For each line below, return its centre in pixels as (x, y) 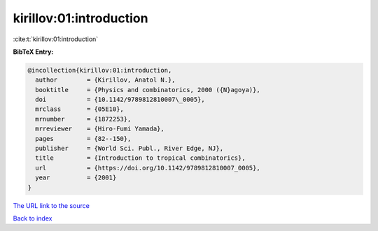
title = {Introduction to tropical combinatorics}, (140, 158)
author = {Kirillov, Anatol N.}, (105, 80)
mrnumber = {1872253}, (83, 119)
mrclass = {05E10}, (79, 109)
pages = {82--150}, (83, 139)
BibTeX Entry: (33, 52)
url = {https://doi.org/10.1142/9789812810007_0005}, (148, 168)
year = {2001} (76, 178)
